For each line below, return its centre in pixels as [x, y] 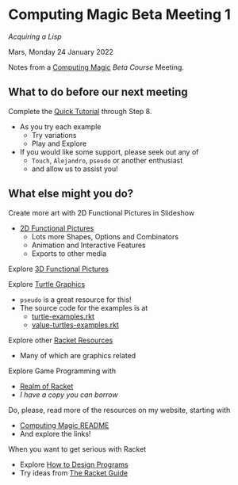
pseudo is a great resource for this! [75, 300]
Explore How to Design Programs [74, 464]
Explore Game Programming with [62, 371]
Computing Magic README [64, 425]
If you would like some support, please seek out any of [109, 151]
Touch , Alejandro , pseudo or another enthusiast [107, 160]
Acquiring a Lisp [35, 36]
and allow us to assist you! [75, 169]
